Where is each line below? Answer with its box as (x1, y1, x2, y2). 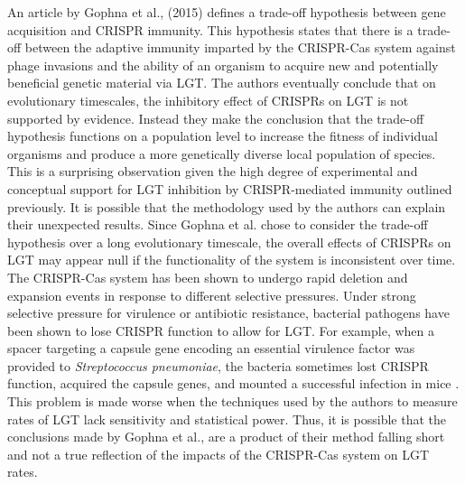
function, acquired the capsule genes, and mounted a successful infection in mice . (7, 374, 460, 393)
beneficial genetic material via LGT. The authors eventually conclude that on (7, 73, 436, 92)
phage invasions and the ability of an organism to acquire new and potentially (7, 55, 439, 74)
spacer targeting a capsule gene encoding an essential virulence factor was (7, 339, 415, 358)
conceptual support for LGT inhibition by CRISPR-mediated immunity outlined (7, 179, 452, 198)
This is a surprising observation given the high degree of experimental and (7, 162, 418, 181)
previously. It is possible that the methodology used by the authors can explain (7, 197, 446, 216)
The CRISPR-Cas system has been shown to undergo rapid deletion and (7, 267, 408, 286)
